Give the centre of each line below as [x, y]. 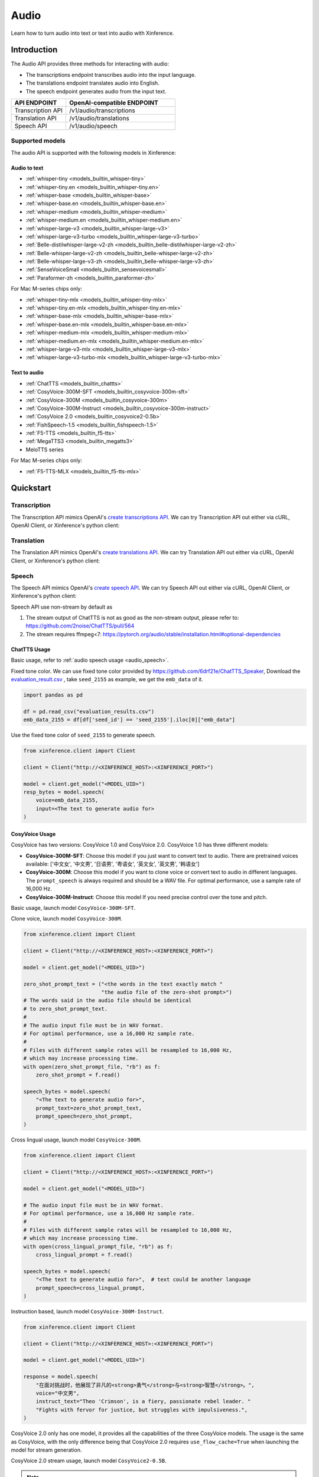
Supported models [38, 141]
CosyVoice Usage [33, 834]
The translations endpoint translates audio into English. [92, 83]
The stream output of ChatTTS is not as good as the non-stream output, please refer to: [132, 618]
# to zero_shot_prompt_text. [66, 1008]
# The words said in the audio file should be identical [108, 1001]
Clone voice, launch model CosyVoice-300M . [66, 919]
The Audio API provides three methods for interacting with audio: [90, 64]
